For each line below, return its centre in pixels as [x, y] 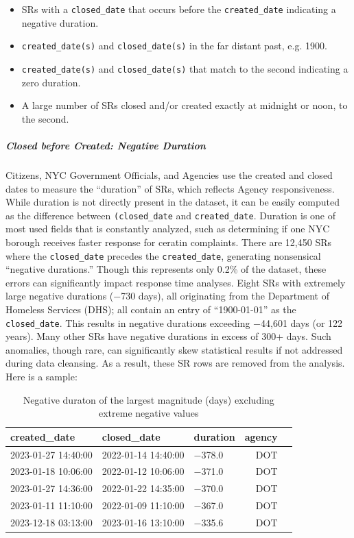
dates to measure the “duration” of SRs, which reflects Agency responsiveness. [170, 188]
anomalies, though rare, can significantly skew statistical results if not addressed [174, 349]
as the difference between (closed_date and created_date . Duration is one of [171, 215]
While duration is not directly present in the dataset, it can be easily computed [173, 202]
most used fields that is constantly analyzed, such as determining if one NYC [168, 229]
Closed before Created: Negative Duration [106, 145]
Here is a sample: [42, 376]
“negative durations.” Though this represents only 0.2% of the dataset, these [166, 269]
